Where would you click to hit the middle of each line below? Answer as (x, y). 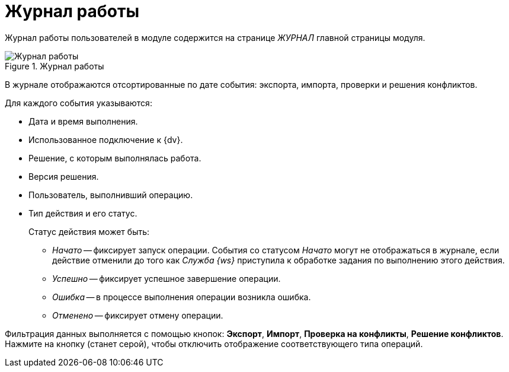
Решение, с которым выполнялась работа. (115, 158)
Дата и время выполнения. (83, 121)
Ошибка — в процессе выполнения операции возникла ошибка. (182, 297)
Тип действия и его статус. (83, 213)
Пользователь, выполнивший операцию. (111, 195)
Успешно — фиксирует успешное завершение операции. (167, 278)
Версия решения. (64, 176)
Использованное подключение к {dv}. (106, 139)
